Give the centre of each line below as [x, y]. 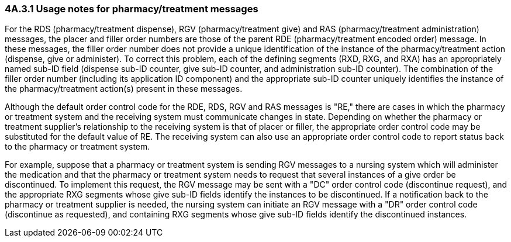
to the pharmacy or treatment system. [77, 147]
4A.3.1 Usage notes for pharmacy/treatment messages [132, 9]
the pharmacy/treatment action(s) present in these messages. [124, 89]
